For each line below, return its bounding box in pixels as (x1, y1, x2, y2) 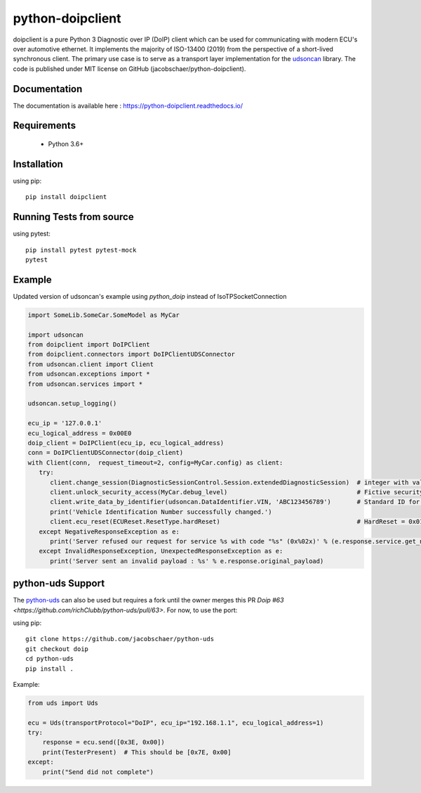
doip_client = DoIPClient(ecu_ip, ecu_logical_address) (27, 439, 225, 446)
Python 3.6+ (48, 140, 84, 148)
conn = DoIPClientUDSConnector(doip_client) (27, 449, 184, 457)
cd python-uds (25, 655, 74, 663)
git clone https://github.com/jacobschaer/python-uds (25, 635, 214, 643)
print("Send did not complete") (42, 768, 154, 776)
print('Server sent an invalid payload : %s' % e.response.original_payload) (50, 557, 324, 565)
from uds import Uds (27, 699, 98, 707)
